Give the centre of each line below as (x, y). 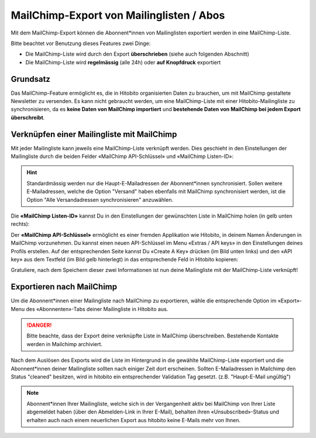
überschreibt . (28, 118)
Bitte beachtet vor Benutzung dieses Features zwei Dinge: (81, 43)
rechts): (20, 224)
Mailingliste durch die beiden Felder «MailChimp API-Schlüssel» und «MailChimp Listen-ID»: (122, 156)
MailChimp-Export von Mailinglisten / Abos (118, 15)
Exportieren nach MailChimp (64, 287)
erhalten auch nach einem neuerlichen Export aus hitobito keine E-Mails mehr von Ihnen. (134, 420)
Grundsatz (31, 79)
